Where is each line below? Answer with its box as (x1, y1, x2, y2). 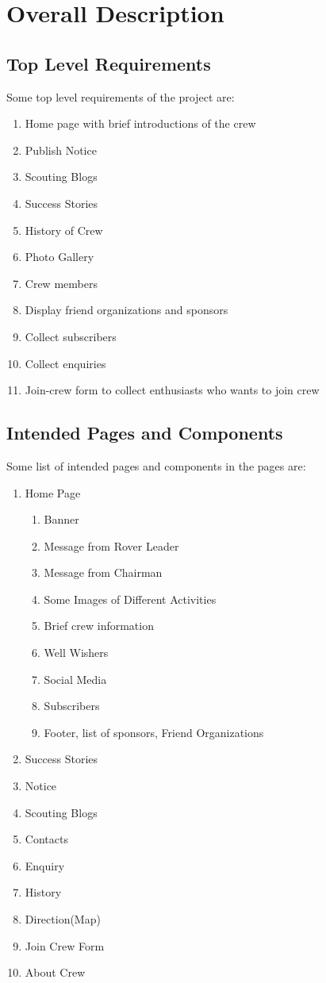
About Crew (25, 964, 86, 981)
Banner (44, 511, 79, 528)
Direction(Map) (25, 911, 101, 927)
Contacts (25, 831, 68, 847)
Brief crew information (44, 617, 154, 634)
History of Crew (25, 221, 103, 238)
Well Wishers (44, 644, 109, 661)
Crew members (25, 275, 98, 291)
